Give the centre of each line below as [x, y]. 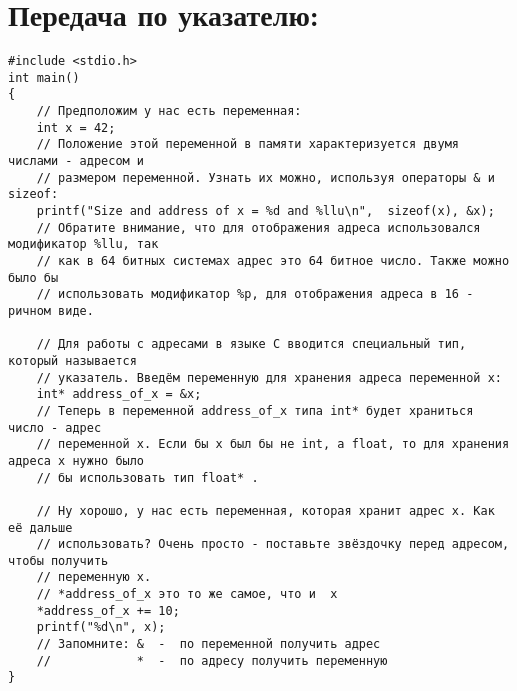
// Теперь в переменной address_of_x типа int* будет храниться [255, 410]
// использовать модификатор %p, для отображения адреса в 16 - [255, 294]
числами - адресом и [76, 161]
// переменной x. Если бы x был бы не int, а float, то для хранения [273, 444]
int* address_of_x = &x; [119, 394]
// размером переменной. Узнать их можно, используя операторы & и [265, 177]
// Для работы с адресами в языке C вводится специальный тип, [251, 344]
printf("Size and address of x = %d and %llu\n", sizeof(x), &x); [265, 211]
